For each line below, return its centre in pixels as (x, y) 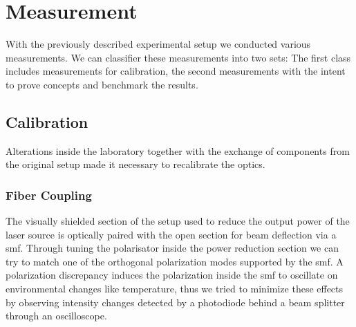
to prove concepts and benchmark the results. (102, 84)
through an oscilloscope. (56, 316)
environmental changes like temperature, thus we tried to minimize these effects (175, 289)
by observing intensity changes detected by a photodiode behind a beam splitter (175, 302)
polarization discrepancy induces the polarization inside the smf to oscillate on (172, 275)
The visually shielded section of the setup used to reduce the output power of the (178, 221)
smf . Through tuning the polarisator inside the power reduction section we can (172, 248)
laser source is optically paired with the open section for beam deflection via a (171, 234)
